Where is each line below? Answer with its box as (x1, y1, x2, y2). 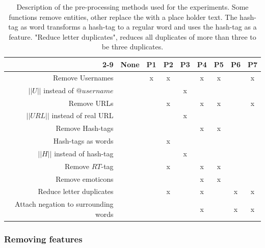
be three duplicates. (101, 41, 164, 52)
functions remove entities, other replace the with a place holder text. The (9, 11, 237, 22)
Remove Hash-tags (56, 123, 114, 133)
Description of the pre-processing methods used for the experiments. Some (16, 2, 249, 12)
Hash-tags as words (53, 135, 114, 146)
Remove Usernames (53, 72, 114, 82)
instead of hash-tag (54, 148, 114, 158)
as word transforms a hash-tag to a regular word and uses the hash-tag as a (20, 21, 257, 32)
